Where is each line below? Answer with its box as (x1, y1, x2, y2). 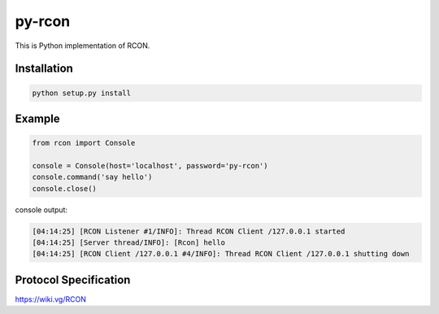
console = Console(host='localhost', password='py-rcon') (32, 161, 268, 170)
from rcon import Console (32, 138, 136, 148)
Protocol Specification (15, 273, 131, 286)
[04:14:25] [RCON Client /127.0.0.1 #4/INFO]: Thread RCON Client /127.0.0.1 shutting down (32, 249, 410, 259)
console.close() (32, 184, 98, 193)
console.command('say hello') (32, 172, 153, 182)
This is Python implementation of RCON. (15, 41, 150, 50)
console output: (15, 204, 68, 215)
